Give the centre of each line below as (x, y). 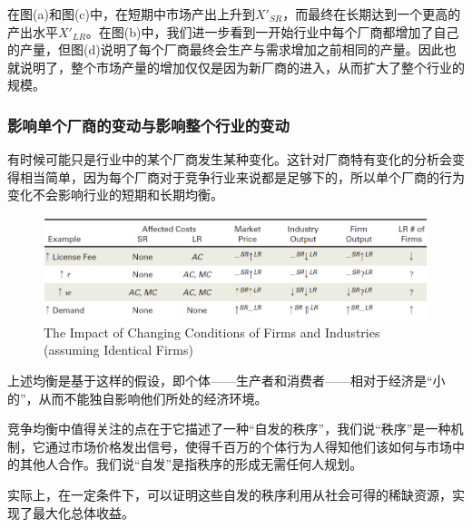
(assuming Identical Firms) (118, 350)
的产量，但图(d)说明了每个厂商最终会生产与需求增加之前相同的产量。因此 (226, 49)
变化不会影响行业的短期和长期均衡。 (115, 195)
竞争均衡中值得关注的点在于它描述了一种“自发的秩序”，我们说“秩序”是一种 (229, 429)
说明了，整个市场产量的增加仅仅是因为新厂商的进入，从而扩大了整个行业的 (242, 67)
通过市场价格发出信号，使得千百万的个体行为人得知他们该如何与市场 (248, 446)
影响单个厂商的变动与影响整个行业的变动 (148, 125)
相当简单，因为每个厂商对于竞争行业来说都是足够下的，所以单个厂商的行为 (242, 176)
